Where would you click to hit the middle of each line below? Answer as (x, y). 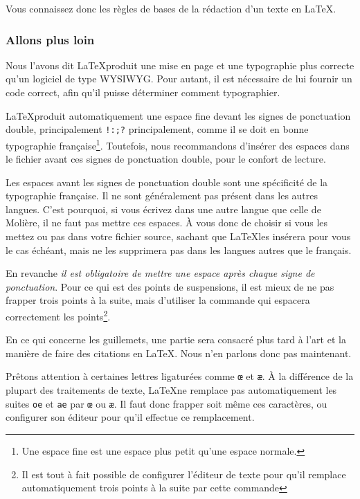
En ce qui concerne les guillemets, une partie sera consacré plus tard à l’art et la (176, 339)
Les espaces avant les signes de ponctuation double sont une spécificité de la (167, 182)
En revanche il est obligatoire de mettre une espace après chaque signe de (160, 273)
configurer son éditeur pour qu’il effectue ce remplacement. (130, 417)
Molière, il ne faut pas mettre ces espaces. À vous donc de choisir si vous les (167, 223)
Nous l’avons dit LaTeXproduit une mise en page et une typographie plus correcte (180, 65)
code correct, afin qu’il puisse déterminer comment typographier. (143, 92)
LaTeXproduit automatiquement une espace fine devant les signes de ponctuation (178, 115)
